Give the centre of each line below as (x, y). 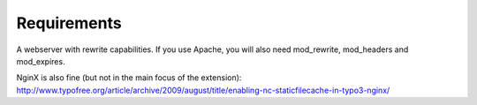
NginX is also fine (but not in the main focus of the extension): (129, 78)
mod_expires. (41, 61)
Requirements (69, 23)
